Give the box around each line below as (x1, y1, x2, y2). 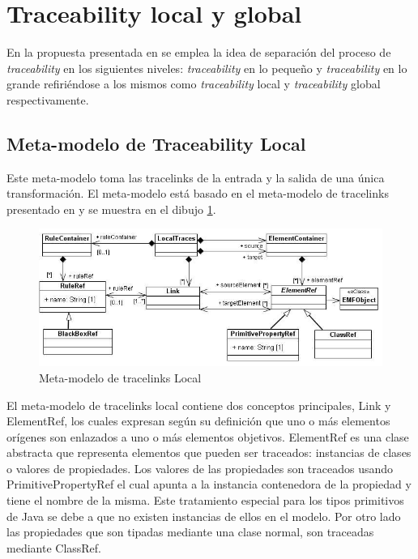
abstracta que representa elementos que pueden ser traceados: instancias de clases (6, 444, 412, 461)
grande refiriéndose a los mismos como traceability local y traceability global (6, 75, 381, 92)
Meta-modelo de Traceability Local (6, 130, 306, 156)
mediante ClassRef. (6, 539, 101, 556)
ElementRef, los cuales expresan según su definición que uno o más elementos (6, 412, 390, 429)
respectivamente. (6, 91, 89, 108)
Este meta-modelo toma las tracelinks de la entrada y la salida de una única (6, 169, 385, 186)
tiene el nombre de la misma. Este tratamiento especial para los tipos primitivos (6, 492, 404, 509)
